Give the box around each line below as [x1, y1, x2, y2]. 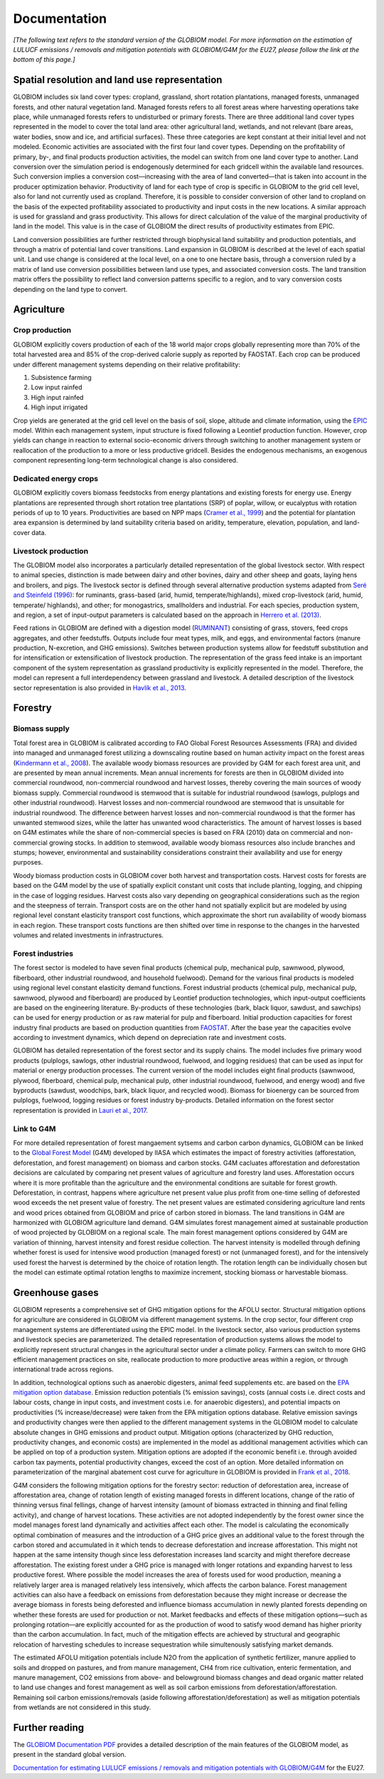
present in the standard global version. [13, 1751, 127, 1759]
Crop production [13, 325, 71, 335]
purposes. [13, 858, 43, 867]
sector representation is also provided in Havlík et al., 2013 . [13, 683, 186, 692]
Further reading [13, 1722, 85, 1733]
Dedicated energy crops [13, 473, 99, 483]
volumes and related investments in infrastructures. [13, 931, 164, 939]
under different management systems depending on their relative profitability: [13, 360, 241, 369]
